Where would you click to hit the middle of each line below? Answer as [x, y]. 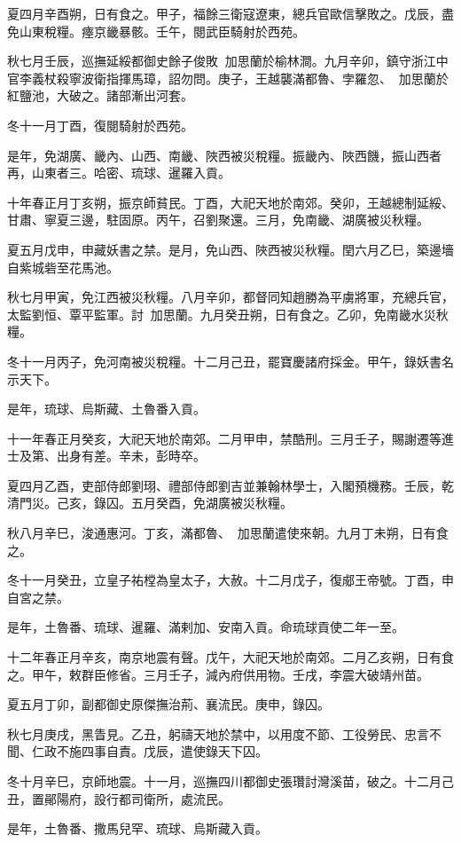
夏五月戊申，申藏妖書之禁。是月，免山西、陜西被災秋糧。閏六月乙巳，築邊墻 [230, 249]
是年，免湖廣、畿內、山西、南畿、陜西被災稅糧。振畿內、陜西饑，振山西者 [224, 155]
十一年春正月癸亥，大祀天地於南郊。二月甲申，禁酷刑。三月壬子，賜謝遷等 [224, 438]
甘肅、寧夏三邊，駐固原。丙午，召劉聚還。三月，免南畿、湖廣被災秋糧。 [218, 220]
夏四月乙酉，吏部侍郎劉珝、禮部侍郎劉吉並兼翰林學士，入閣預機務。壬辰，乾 [230, 485]
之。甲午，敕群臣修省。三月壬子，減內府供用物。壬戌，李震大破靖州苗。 [218, 674]
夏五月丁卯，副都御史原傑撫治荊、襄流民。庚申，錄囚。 [168, 704]
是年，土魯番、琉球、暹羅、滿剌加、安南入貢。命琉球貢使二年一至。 [206, 627]
